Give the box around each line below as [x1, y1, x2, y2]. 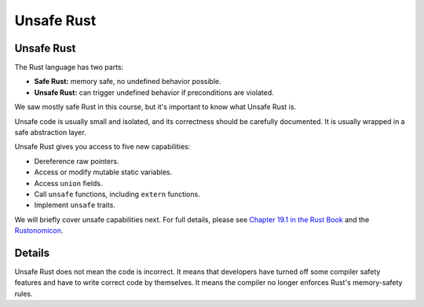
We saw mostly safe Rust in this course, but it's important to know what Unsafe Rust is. [14, 102, 297, 111]
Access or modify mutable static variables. [34, 167, 173, 177]
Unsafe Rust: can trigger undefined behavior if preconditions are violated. [34, 87, 274, 97]
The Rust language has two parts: [14, 63, 124, 72]
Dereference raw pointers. [34, 156, 119, 166]
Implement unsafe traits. [34, 200, 115, 210]
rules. [14, 289, 33, 298]
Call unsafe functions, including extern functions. [34, 189, 200, 199]
